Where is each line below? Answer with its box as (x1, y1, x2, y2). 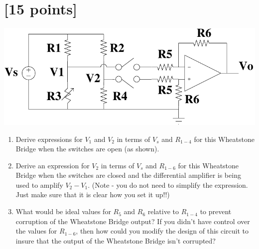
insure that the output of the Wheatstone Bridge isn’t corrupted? (15, 235, 216, 246)
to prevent (200, 206, 232, 217)
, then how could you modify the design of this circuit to (76, 226, 249, 236)
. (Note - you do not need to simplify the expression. (88, 179, 248, 190)
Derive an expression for (15, 160, 90, 170)
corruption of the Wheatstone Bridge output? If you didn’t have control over (15, 216, 250, 226)
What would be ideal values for (15, 206, 111, 217)
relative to (147, 206, 179, 217)
